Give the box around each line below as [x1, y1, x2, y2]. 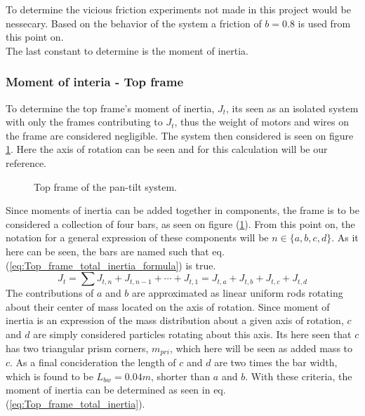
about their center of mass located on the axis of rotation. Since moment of [6, 299, 330, 314]
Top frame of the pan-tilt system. [34, 179, 177, 194]
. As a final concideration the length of [10, 354, 176, 369]
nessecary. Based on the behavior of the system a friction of [6, 15, 262, 30]
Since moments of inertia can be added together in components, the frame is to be [6, 203, 359, 217]
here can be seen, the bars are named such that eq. [6, 243, 225, 258]
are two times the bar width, [214, 354, 338, 369]
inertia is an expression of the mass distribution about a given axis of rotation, [6, 313, 344, 328]
